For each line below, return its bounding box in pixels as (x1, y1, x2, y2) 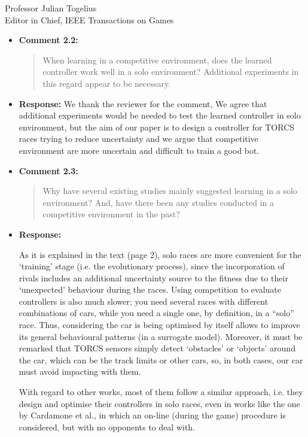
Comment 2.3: (19, 164, 78, 177)
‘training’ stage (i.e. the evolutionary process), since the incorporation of (19, 260, 285, 272)
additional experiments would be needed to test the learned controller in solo (19, 109, 301, 122)
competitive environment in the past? (42, 208, 180, 220)
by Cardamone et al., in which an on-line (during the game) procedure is (19, 409, 286, 421)
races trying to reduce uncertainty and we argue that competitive (19, 132, 258, 145)
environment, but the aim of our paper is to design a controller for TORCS (19, 120, 295, 133)
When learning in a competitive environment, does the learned (42, 53, 272, 66)
